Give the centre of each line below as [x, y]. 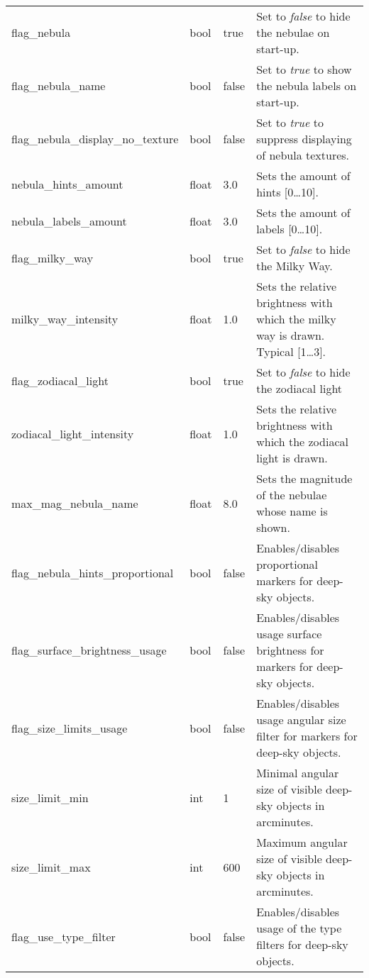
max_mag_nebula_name [75, 503]
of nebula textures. [303, 155]
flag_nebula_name [59, 85]
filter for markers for [307, 736]
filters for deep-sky [302, 944]
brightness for [290, 650]
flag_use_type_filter [64, 936]
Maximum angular [302, 842]
